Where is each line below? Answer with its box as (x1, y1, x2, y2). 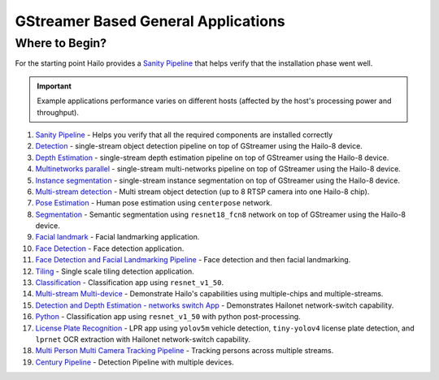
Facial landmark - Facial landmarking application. (35, 232, 200, 242)
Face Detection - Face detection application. (35, 244, 185, 253)
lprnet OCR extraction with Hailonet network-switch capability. (35, 334, 251, 344)
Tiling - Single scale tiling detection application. (35, 266, 194, 276)
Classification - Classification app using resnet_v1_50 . (35, 278, 224, 287)
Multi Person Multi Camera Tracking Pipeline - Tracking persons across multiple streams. (35, 346, 334, 356)
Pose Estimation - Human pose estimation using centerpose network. (35, 198, 272, 208)
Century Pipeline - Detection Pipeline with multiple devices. (35, 357, 235, 367)
